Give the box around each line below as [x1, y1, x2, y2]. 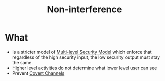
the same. [12, 59, 33, 65]
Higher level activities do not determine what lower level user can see [12, 65, 157, 71]
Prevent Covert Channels [12, 70, 65, 76]
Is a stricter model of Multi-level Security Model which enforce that [12, 49, 152, 55]
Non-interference [47, 4, 122, 15]
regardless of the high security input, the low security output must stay [12, 54, 160, 60]
